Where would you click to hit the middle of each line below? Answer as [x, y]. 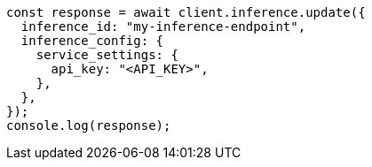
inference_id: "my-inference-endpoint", [163, 27]
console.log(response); [89, 125]
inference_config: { [92, 41]
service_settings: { [107, 55]
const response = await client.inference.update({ [186, 12]
